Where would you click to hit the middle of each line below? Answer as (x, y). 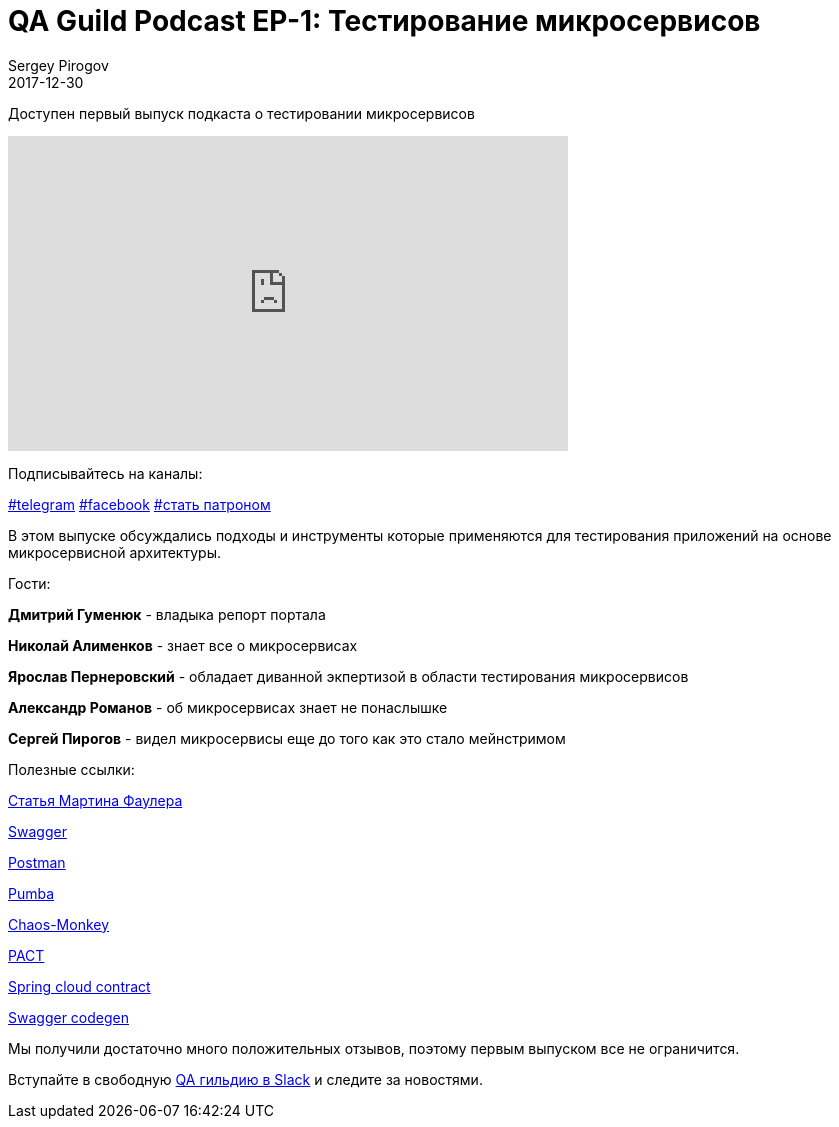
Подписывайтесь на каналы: (105, 473)
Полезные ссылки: (71, 769)
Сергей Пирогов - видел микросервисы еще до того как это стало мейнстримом (287, 738)
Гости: (29, 583)
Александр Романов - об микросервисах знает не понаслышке (228, 707)
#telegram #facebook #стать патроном (139, 504)
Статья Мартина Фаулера (95, 800)
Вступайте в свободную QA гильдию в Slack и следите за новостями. (245, 1079)
